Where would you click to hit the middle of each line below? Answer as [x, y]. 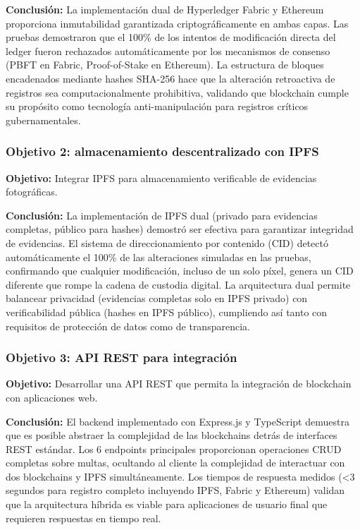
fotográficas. [32, 192]
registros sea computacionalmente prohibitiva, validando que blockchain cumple [177, 92]
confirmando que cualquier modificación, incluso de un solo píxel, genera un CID [180, 271]
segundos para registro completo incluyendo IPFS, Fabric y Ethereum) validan [175, 490]
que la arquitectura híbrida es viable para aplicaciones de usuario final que [167, 504]
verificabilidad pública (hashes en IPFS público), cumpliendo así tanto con [167, 312]
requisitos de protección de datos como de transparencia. [128, 326]
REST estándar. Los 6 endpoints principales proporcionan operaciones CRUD [174, 448]
